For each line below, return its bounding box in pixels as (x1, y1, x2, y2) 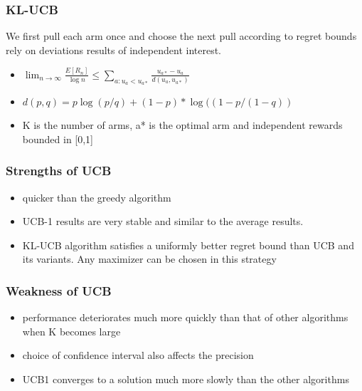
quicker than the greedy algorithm (22, 189, 171, 204)
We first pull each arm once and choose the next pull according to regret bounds (6, 28, 357, 43)
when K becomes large (22, 323, 121, 338)
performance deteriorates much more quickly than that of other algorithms (22, 310, 348, 325)
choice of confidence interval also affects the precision (22, 348, 254, 363)
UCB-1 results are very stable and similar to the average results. (22, 214, 304, 229)
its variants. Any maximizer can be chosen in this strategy (22, 251, 277, 266)
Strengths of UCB (6, 162, 112, 179)
